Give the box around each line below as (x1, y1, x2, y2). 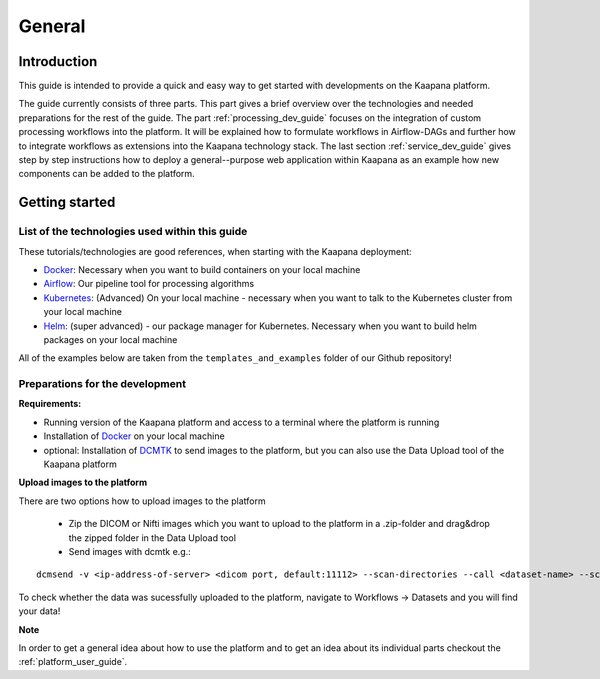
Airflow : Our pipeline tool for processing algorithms (43, 278, 255, 290)
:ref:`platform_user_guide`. (18, 656, 128, 668)
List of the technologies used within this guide (18, 225, 248, 239)
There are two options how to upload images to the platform (18, 495, 266, 507)
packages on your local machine (43, 333, 178, 345)
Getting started (18, 194, 116, 211)
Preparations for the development (18, 377, 187, 391)
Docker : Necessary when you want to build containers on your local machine (43, 263, 361, 275)
